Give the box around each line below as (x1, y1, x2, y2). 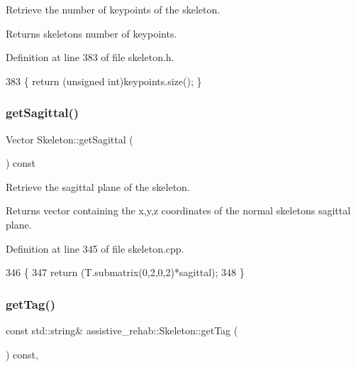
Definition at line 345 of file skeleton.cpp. (6, 241, 184, 256)
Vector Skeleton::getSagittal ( (6, 131, 133, 146)
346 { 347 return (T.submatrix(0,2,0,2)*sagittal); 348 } (6, 265, 245, 280)
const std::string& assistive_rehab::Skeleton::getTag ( (6, 322, 238, 337)
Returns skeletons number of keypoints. (6, 26, 177, 40)
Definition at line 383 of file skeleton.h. (6, 50, 174, 65)
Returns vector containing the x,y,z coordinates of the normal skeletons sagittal (6, 203, 351, 218)
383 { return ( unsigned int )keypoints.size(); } (6, 73, 202, 88)
